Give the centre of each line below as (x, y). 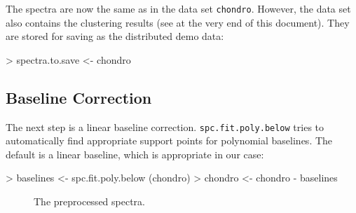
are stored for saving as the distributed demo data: (115, 36)
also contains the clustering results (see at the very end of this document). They (178, 22)
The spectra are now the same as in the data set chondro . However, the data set (178, 8)
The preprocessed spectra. (89, 201)
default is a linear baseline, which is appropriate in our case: (135, 154)
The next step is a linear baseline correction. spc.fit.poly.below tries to (165, 126)
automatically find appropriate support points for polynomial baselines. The (169, 140)
